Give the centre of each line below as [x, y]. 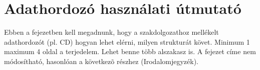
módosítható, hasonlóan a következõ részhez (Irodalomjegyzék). [101, 61]
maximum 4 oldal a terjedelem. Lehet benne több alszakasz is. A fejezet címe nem [130, 51]
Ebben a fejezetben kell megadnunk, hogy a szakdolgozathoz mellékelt [111, 32]
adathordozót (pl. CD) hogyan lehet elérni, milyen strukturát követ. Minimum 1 [127, 41]
